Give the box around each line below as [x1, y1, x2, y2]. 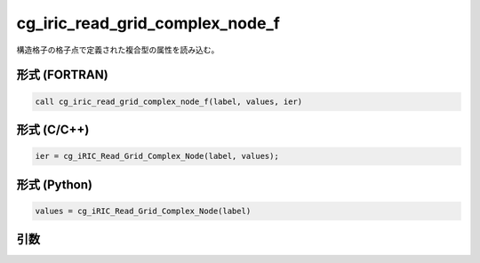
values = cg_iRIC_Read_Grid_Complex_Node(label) [35, 205, 252, 216]
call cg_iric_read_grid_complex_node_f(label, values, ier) [35, 96, 303, 107]
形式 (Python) [16, 177, 93, 192]
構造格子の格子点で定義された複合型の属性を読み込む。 [16, 44, 220, 55]
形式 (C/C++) [16, 122, 90, 137]
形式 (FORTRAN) [16, 68, 108, 83]
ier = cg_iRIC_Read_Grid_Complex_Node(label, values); [35, 151, 279, 162]
